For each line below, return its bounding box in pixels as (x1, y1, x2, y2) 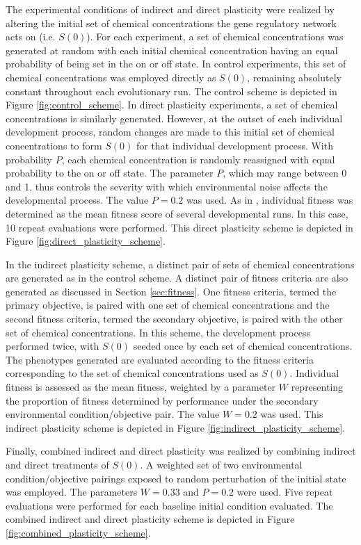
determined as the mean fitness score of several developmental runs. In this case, (6, 206, 348, 220)
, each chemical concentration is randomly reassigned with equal (61, 152, 335, 166)
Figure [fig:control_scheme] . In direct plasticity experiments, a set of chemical (6, 97, 338, 112)
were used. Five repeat (236, 485, 333, 499)
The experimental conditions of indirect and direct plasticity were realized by (6, 2, 335, 16)
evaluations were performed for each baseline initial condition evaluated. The (6, 498, 333, 512)
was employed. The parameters (6, 485, 138, 499)
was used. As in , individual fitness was (186, 193, 353, 207)
